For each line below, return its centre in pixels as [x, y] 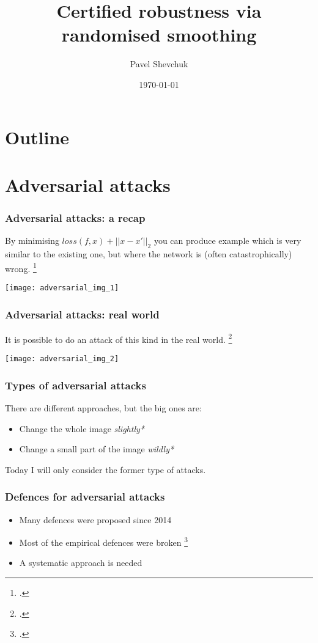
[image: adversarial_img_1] [62, 288]
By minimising [32, 241]
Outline [37, 137]
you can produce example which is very [227, 241]
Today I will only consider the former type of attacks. [105, 469]
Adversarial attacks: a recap [75, 217]
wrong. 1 [21, 267]
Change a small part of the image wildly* [97, 449]
